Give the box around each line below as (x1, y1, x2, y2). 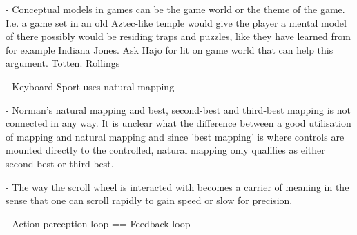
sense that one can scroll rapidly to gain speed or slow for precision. (6, 193, 293, 207)
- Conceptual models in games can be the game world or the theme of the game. (6, 2, 345, 16)
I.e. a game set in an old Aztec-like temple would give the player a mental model (6, 15, 347, 30)
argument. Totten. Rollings (6, 56, 120, 70)
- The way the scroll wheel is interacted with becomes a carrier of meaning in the (6, 179, 349, 194)
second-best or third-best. (6, 156, 114, 170)
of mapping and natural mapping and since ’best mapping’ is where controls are (6, 129, 345, 143)
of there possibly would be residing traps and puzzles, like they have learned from (6, 29, 351, 43)
